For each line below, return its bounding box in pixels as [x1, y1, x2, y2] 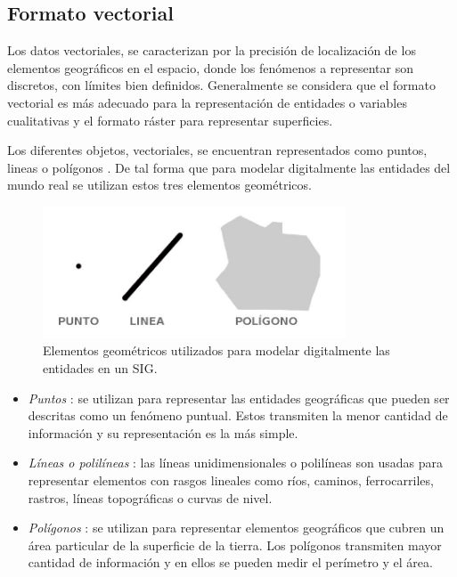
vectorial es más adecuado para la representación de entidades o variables [7, 93, 407, 111]
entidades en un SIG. [43, 358, 158, 377]
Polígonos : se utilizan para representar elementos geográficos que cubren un [28, 518, 445, 537]
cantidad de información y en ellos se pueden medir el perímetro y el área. [28, 553, 433, 572]
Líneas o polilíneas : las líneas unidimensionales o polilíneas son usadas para [28, 453, 443, 472]
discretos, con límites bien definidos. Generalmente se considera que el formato [7, 76, 436, 94]
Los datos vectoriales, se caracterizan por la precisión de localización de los [7, 41, 416, 60]
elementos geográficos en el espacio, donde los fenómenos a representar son [7, 58, 414, 77]
